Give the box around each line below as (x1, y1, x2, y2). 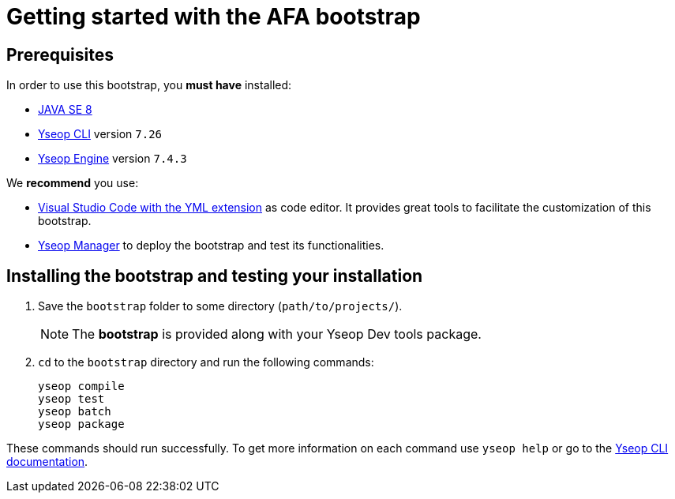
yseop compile (38, 380, 125, 393)
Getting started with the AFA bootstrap (6, 3, 421, 30)
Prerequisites (6, 44, 114, 65)
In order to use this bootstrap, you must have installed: (6, 78, 292, 92)
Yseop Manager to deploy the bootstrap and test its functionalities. (38, 238, 384, 253)
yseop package (38, 418, 125, 431)
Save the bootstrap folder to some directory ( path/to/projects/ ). (38, 299, 403, 313)
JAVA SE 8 (38, 103, 92, 117)
